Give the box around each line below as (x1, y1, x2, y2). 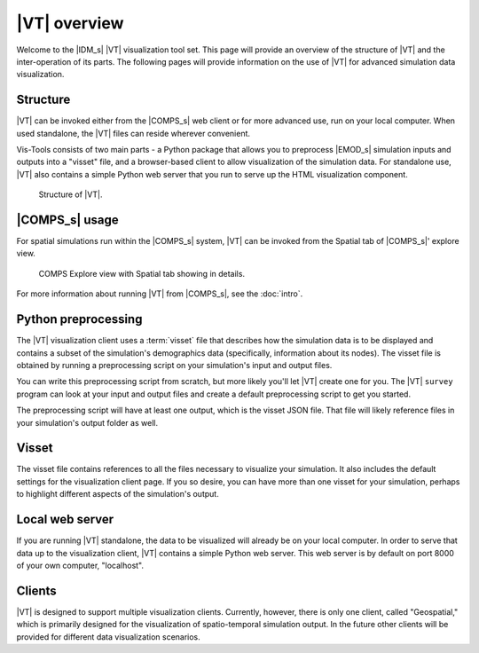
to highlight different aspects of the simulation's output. (16, 489, 219, 500)
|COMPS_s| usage (16, 213, 119, 227)
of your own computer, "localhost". (16, 560, 145, 570)
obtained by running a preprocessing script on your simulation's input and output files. (16, 359, 333, 370)
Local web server (16, 512, 114, 527)
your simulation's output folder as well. (16, 417, 159, 428)
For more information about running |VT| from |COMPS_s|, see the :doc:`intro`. (16, 288, 303, 299)
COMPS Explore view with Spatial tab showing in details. (38, 268, 246, 279)
